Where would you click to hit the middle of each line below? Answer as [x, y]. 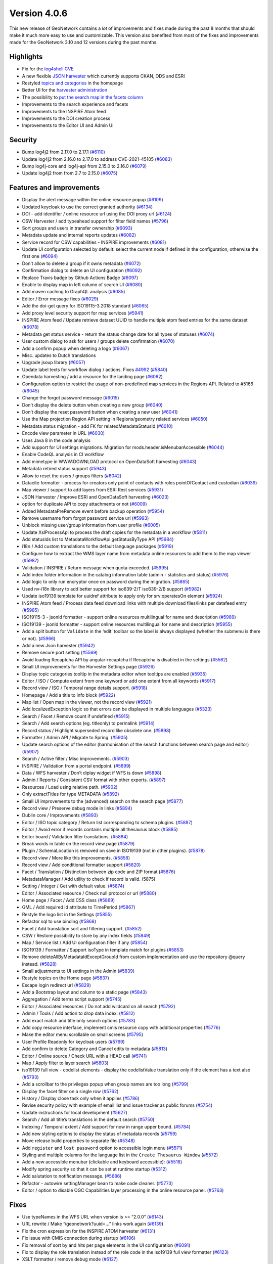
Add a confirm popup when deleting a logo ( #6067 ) [76, 348]
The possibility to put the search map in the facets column [83, 97]
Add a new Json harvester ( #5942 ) [59, 645]
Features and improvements [55, 188]
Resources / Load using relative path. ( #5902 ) [70, 787]
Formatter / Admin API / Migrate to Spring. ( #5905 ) [75, 738]
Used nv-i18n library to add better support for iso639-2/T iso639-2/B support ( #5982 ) [112, 589]
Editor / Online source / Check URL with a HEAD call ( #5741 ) [84, 1056]
